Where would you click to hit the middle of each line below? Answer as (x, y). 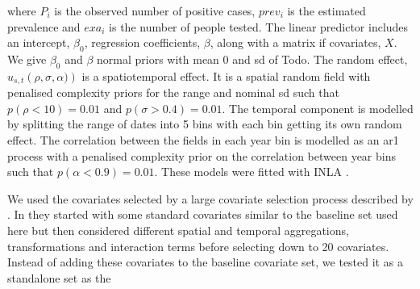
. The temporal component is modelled (318, 108)
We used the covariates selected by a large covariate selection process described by (210, 198)
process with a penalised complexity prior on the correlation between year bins (202, 155)
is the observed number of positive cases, (155, 10)
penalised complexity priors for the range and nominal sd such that (173, 92)
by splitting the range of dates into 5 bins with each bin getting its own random (205, 124)
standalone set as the (59, 277)
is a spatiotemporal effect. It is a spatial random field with (226, 75)
